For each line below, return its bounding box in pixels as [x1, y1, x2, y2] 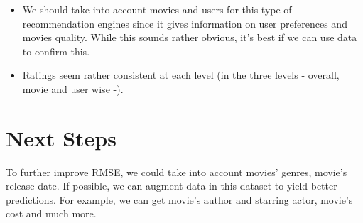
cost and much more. [6, 206, 97, 221]
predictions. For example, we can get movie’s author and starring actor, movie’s [6, 192, 353, 207]
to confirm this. [22, 43, 90, 58]
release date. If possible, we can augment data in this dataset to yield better [6, 178, 337, 193]
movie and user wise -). [22, 81, 124, 96]
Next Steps [6, 123, 117, 152]
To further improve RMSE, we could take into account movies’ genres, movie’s [6, 164, 347, 179]
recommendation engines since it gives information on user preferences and [22, 16, 347, 31]
